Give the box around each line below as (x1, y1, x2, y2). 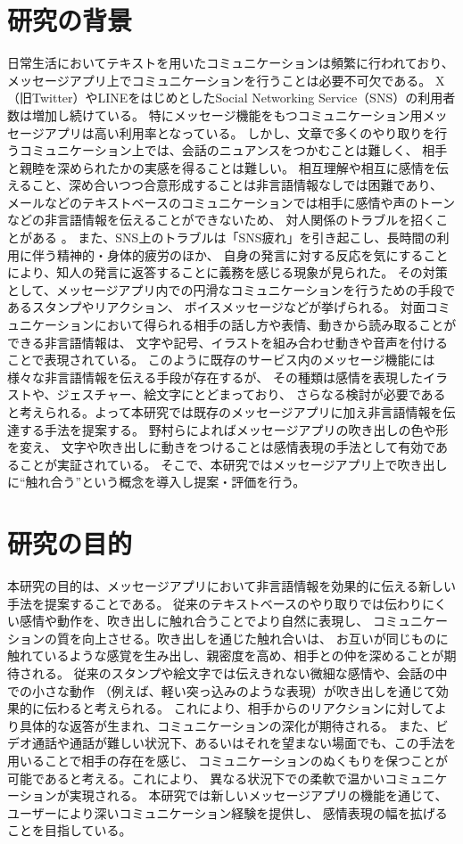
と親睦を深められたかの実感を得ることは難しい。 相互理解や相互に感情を (7, 158, 436, 176)
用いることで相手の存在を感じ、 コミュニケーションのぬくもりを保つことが (7, 751, 448, 770)
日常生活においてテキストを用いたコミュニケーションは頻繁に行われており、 (7, 53, 454, 72)
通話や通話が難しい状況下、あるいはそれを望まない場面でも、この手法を (31, 733, 457, 752)
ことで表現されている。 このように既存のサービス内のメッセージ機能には (7, 350, 435, 369)
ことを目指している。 (7, 821, 132, 840)
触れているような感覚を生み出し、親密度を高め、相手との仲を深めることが (7, 646, 444, 665)
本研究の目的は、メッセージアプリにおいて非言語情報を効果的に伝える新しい (7, 577, 456, 595)
